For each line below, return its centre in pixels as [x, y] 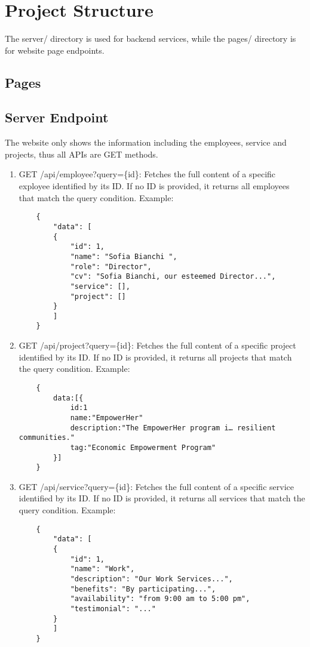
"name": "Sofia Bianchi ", [124, 256]
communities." [47, 438]
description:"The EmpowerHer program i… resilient [173, 428]
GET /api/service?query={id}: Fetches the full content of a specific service [156, 486]
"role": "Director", [111, 266]
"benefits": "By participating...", [143, 589]
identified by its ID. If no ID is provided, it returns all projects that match [155, 357]
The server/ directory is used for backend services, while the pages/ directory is [151, 38]
